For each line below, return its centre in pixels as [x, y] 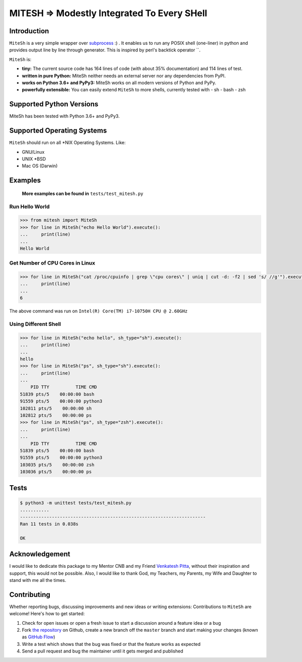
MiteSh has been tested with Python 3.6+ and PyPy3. [65, 116]
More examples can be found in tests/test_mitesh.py [83, 193]
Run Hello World [29, 207]
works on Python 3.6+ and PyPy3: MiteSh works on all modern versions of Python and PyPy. [119, 83]
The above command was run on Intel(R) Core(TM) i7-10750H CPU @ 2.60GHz [98, 311]
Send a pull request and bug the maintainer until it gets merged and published [102, 651]
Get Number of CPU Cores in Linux [52, 263]
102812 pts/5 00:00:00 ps [56, 415]
